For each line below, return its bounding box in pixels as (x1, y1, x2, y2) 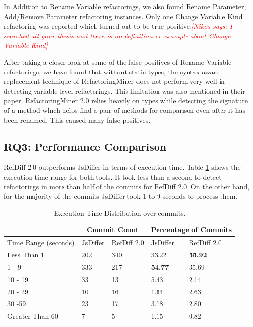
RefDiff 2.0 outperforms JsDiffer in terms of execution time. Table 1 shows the (4, 162, 241, 172)
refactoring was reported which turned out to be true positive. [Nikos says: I (4, 21, 233, 31)
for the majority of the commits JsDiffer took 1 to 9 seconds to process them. (4, 191, 238, 201)
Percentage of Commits (151, 224, 232, 235)
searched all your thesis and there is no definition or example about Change (4, 30, 231, 40)
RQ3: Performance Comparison (4, 139, 167, 154)
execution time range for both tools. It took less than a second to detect (4, 171, 221, 182)
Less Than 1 (7, 249, 44, 259)
